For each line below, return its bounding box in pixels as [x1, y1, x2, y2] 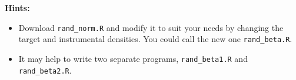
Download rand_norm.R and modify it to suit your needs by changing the [18, 21, 284, 33]
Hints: [5, 2, 30, 13]
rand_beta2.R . [18, 64, 72, 76]
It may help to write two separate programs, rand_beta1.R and [18, 52, 248, 64]
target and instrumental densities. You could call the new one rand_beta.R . [18, 33, 292, 45]
